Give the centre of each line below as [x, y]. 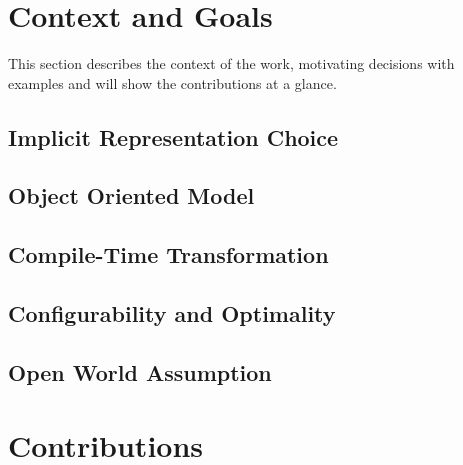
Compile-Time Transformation [168, 254]
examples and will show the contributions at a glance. [172, 82]
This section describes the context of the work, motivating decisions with [231, 63]
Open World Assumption [140, 371]
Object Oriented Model [131, 195]
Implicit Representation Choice [173, 136]
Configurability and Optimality [172, 313]
